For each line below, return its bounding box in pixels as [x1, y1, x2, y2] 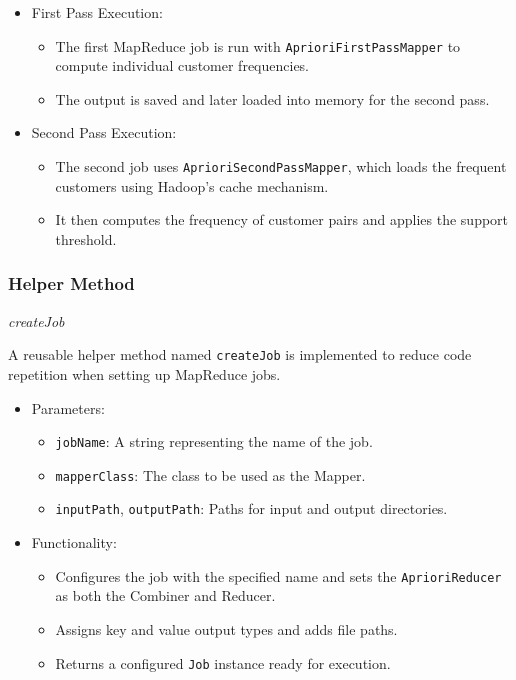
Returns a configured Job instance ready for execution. [55, 652, 391, 673]
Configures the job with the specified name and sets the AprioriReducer [55, 565, 502, 586]
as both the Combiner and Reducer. [55, 585, 276, 606]
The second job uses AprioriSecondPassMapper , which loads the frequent [55, 156, 507, 177]
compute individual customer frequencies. [55, 55, 310, 76]
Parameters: [31, 397, 105, 418]
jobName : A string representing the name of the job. [55, 431, 373, 452]
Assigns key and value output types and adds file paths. [55, 618, 398, 639]
